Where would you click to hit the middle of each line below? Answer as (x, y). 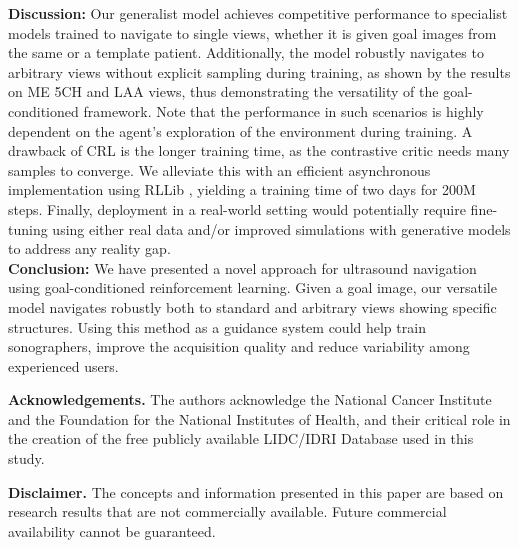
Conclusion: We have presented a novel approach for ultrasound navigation (242, 267)
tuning (28, 228)
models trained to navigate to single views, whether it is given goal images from (252, 32)
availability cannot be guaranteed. (112, 530)
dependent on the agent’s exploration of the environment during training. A (240, 130)
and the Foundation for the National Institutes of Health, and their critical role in (259, 418)
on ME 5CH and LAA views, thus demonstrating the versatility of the (223, 91)
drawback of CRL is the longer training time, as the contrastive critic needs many (259, 150)
